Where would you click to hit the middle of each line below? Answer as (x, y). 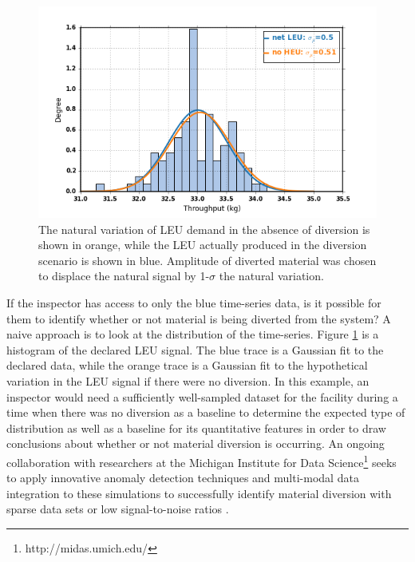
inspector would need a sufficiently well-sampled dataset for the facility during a (202, 396)
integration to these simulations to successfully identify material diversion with (199, 493)
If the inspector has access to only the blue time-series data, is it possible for (194, 302)
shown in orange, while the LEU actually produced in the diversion (203, 245)
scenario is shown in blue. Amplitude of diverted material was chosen (207, 260)
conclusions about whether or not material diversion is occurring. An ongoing (196, 443)
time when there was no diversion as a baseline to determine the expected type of (206, 412)
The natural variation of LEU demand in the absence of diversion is (204, 229)
